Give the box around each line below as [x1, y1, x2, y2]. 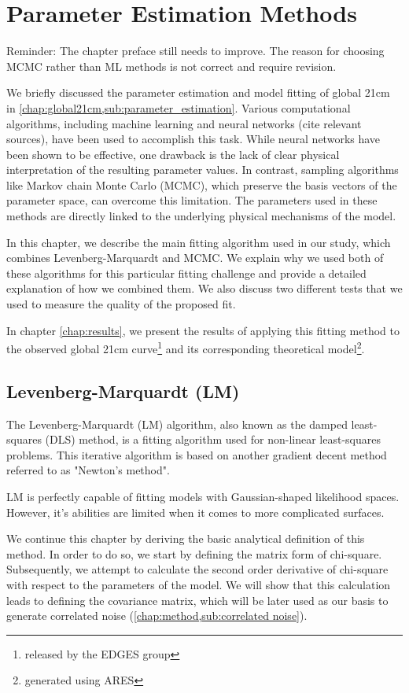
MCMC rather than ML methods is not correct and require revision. [6, 57, 337, 74]
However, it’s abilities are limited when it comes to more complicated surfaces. [6, 503, 385, 520]
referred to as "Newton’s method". [6, 462, 170, 478]
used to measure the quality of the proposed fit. [6, 296, 236, 312]
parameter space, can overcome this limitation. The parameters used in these [6, 192, 378, 208]
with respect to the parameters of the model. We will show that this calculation [6, 577, 391, 593]
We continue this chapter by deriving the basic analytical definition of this [6, 530, 365, 547]
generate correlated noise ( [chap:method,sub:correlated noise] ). [6, 607, 308, 624]
